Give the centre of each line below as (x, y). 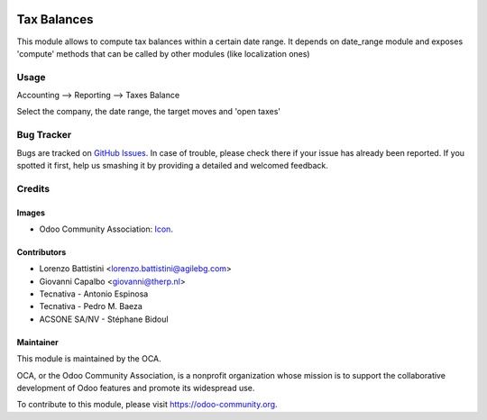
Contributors (41, 251)
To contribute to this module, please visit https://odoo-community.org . (147, 405)
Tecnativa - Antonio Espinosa (94, 294)
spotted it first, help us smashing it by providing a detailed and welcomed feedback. (172, 165)
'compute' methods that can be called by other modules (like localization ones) (163, 53)
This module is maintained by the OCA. (89, 359)
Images (31, 213)
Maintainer (37, 342)
